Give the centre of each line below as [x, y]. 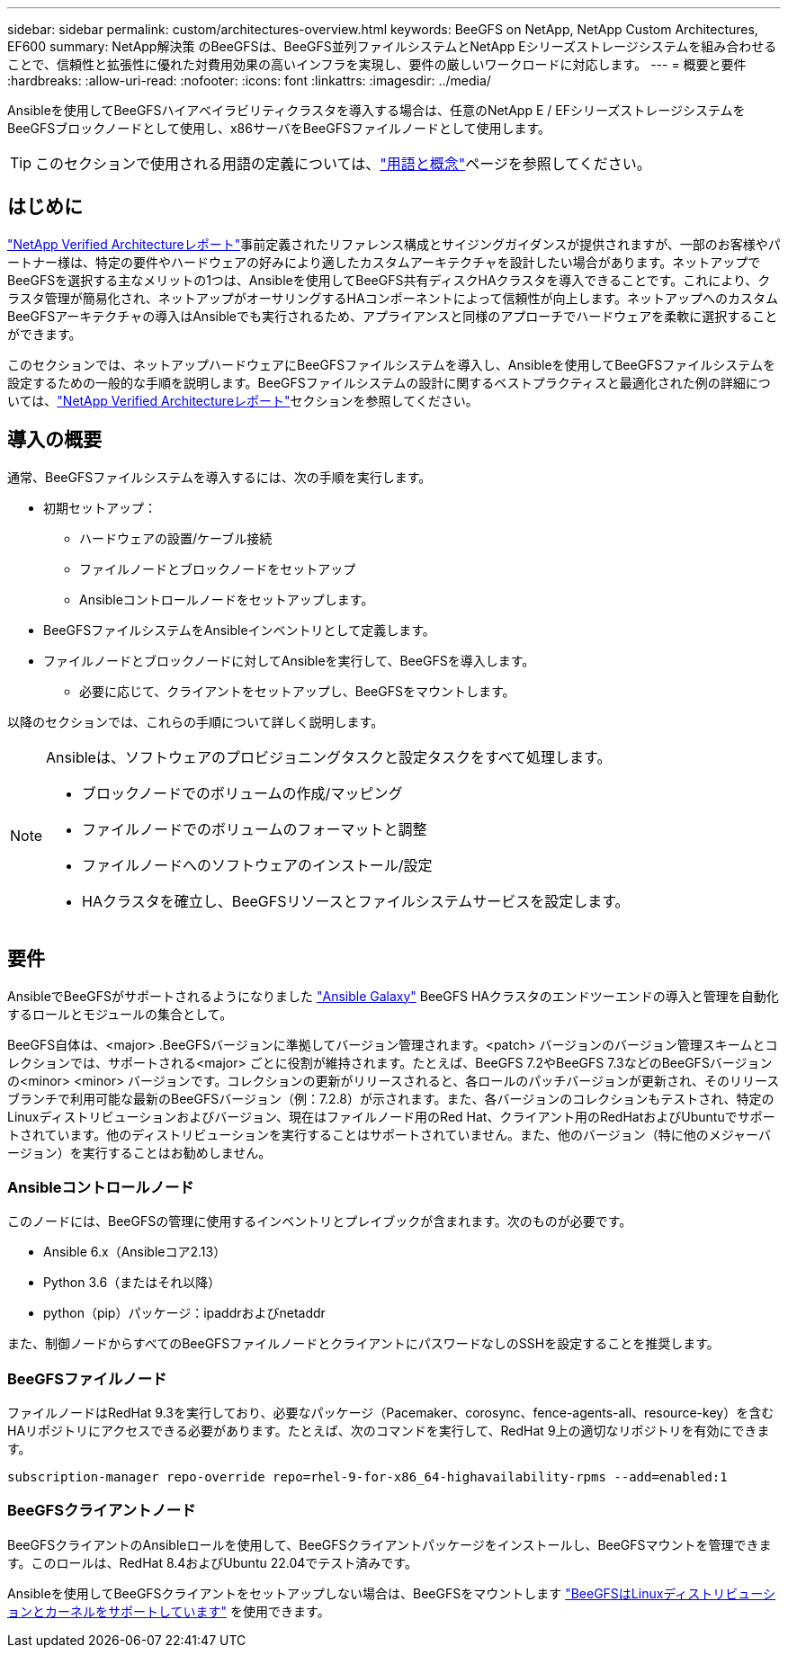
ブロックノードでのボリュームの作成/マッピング [242, 793]
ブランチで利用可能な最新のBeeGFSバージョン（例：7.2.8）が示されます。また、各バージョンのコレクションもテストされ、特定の [391, 1098]
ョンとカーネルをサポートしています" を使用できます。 [169, 1611]
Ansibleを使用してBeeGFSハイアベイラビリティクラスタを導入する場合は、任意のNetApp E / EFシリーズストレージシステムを [376, 110]
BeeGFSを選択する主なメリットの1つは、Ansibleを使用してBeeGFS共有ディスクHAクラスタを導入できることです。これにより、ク [389, 280]
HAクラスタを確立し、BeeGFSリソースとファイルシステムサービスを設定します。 [356, 901]
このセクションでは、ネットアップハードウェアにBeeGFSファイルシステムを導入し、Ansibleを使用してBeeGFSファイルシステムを [391, 364]
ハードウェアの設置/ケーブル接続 [176, 538]
